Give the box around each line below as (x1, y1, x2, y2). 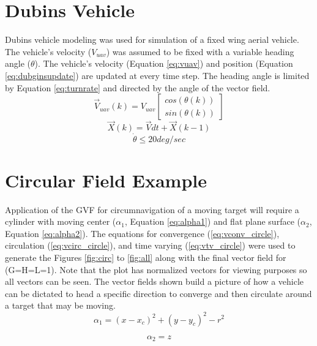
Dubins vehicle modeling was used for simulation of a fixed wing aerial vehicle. (5, 33, 299, 46)
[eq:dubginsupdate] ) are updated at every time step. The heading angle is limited (5, 69, 310, 81)
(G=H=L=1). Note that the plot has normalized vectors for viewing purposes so (5, 263, 307, 276)
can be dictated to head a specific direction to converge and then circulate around (5, 287, 312, 299)
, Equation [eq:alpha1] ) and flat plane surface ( (124, 215, 300, 228)
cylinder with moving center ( (5, 215, 116, 228)
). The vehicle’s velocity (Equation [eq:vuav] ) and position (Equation (34, 57, 293, 70)
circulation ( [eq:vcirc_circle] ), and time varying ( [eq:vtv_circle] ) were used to (5, 239, 296, 252)
